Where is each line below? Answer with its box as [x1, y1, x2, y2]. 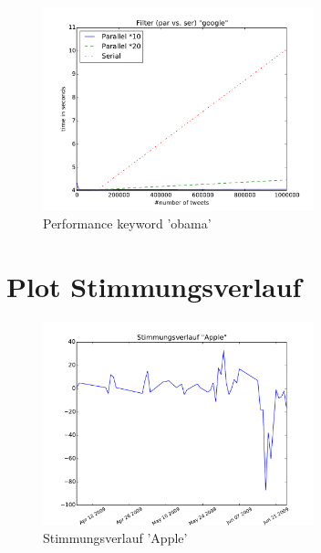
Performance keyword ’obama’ [43, 214, 212, 233]
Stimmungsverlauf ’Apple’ [43, 528, 188, 548]
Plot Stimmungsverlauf [6, 267, 302, 304]
